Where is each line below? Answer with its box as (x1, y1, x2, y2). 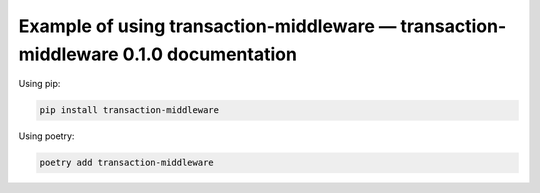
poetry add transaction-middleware (39, 157, 214, 169)
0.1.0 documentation (122, 43, 297, 65)
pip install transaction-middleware (39, 105, 220, 116)
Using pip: (18, 78, 61, 90)
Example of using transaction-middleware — (18, 15, 397, 37)
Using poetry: (18, 130, 75, 142)
